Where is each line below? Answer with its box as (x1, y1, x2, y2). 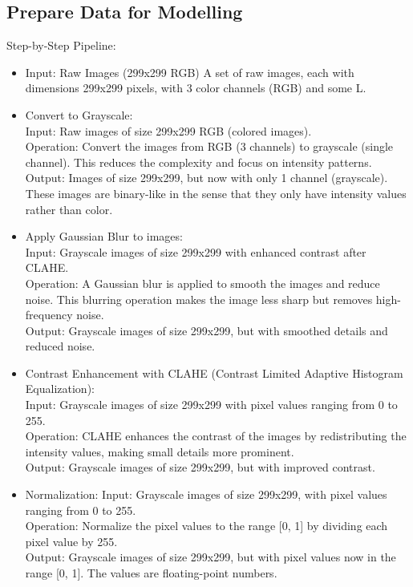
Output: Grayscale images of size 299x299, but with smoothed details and (25, 322, 388, 338)
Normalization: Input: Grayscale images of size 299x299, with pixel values (25, 486, 387, 503)
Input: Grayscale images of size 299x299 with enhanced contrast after (25, 243, 366, 260)
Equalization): (25, 380, 95, 397)
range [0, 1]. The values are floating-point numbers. (25, 565, 277, 581)
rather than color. (25, 200, 113, 217)
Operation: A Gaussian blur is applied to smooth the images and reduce (25, 274, 380, 291)
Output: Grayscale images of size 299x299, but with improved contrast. (25, 459, 375, 476)
